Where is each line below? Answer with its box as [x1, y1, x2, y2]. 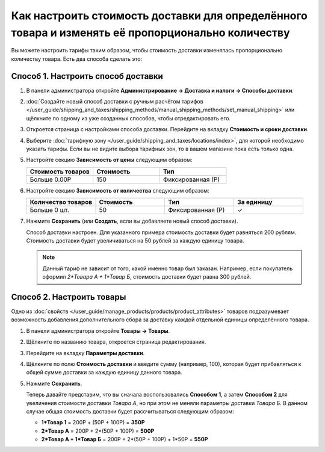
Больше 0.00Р [29, 175, 72, 184]
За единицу [237, 198, 273, 206]
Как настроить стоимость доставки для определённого [11, 9, 308, 22]
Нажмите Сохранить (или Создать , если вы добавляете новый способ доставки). [26, 217, 238, 225]
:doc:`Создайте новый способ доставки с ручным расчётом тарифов [26, 98, 204, 105]
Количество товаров [29, 198, 93, 206]
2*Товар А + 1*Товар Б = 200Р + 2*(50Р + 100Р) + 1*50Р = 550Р [41, 436, 208, 443]
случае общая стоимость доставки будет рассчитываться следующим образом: [26, 407, 234, 415]
